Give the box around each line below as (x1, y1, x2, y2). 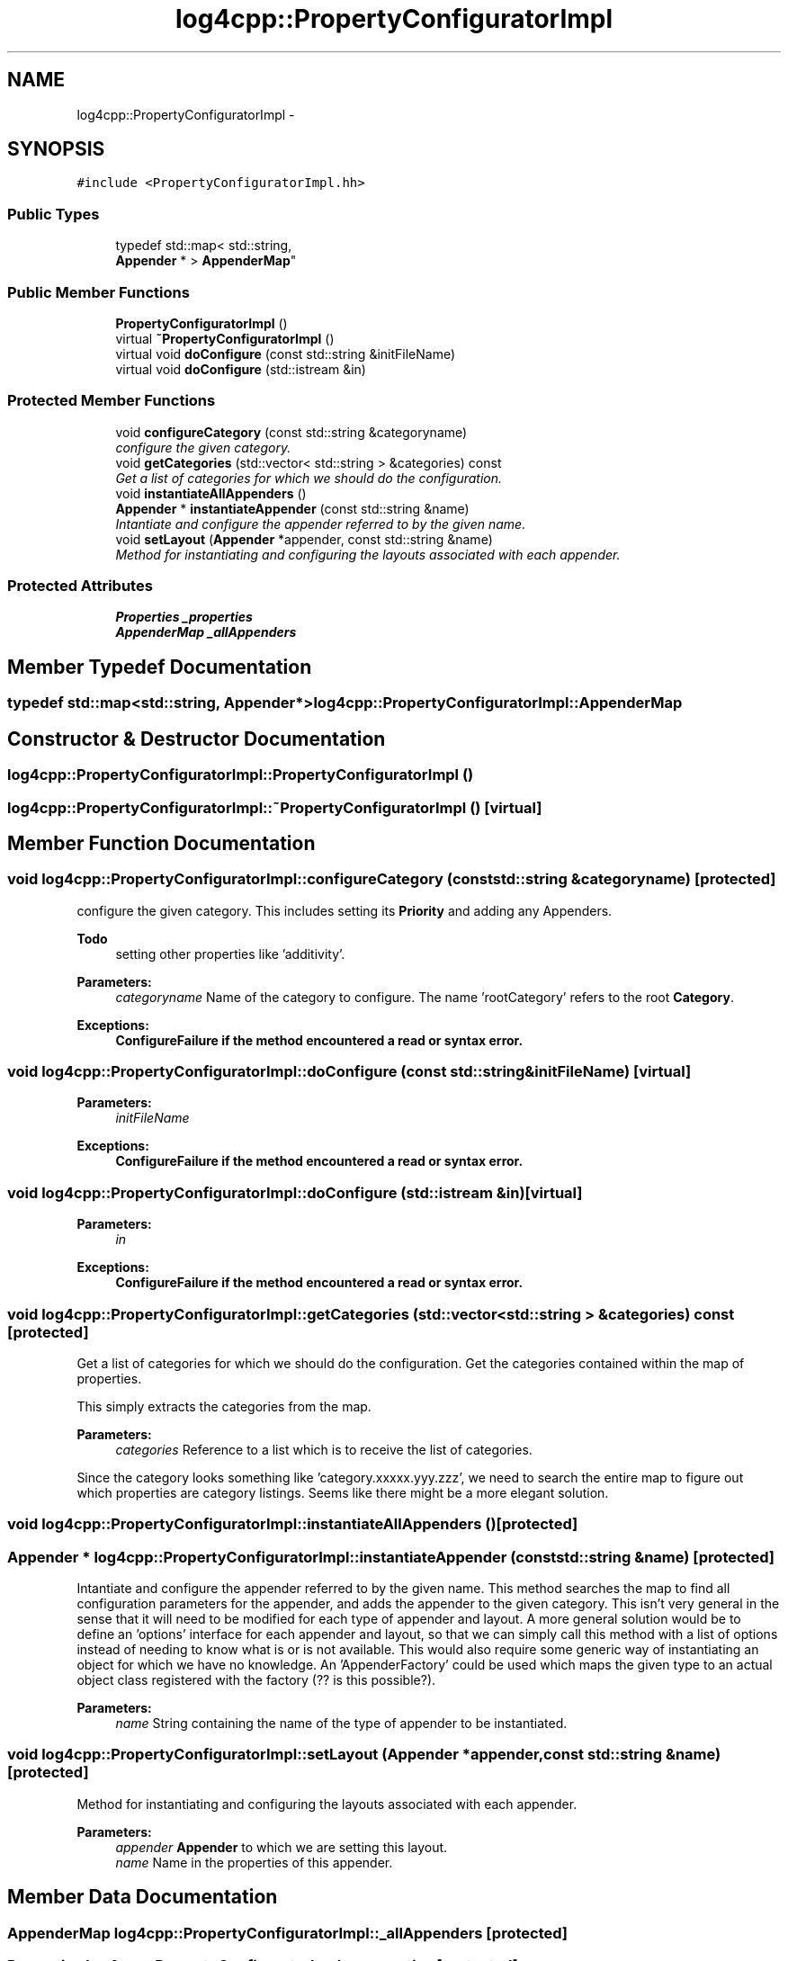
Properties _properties (115, 609, 253, 625)
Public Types (7, 204, 100, 223)
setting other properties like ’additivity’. (115, 945, 345, 962)
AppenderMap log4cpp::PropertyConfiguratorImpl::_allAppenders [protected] (7, 1923, 568, 1942)
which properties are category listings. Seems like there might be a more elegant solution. (76, 1484, 609, 1500)
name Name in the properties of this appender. (115, 1854, 393, 1870)
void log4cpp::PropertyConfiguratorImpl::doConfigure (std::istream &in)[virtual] (7, 1183, 583, 1202)
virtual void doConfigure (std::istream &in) (115, 361, 366, 377)
